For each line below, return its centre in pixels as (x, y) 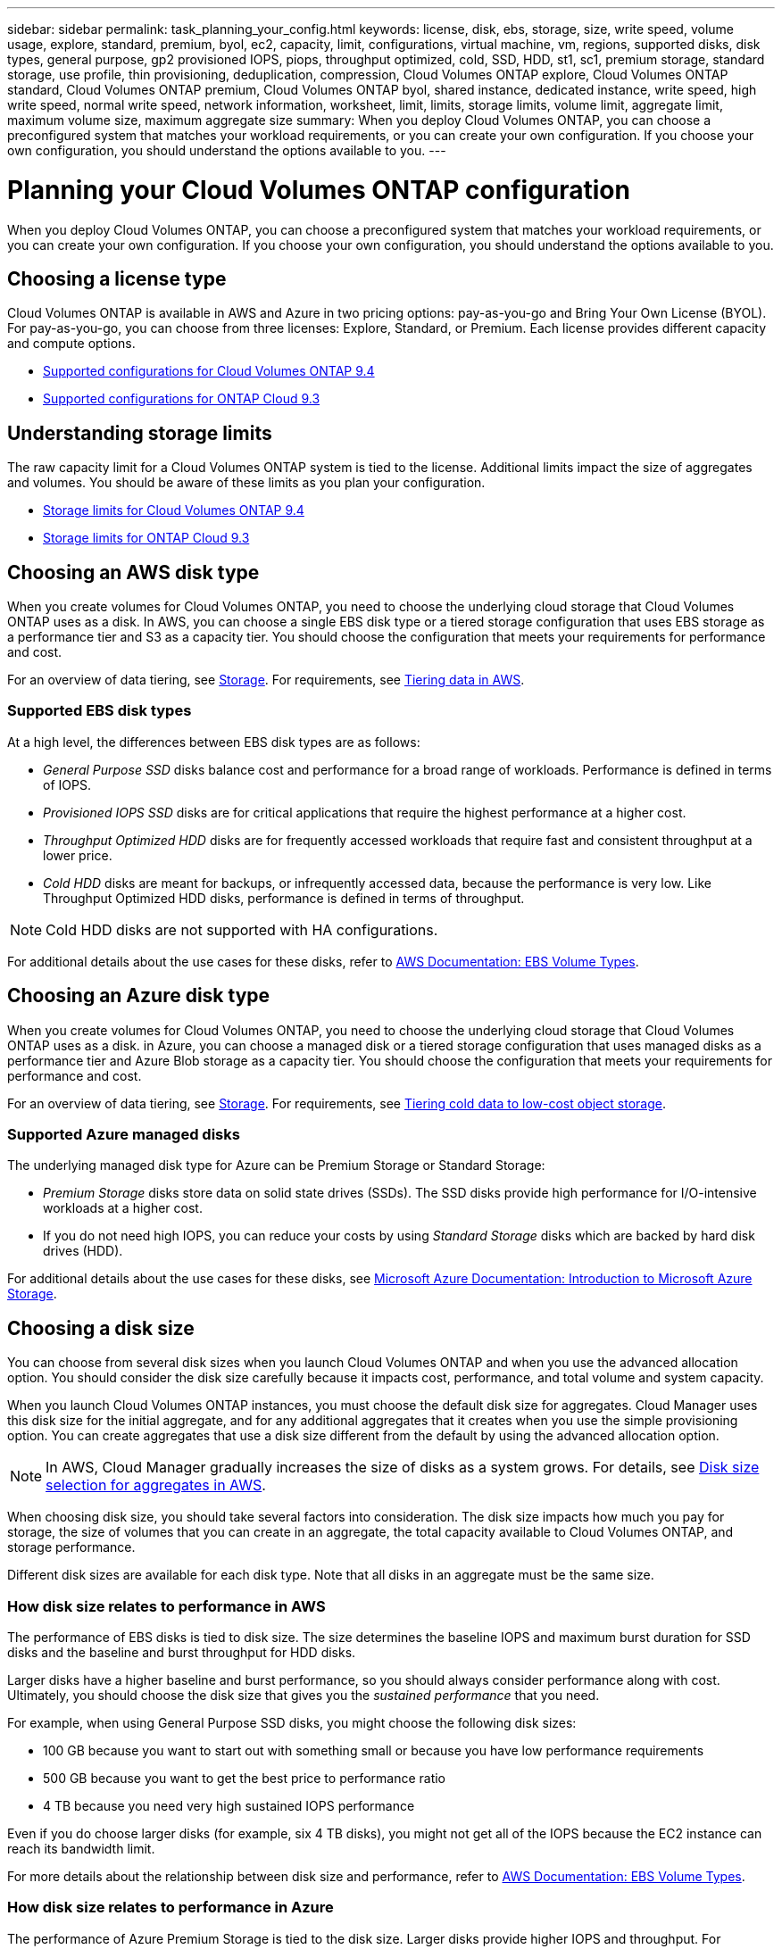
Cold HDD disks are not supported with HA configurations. (242, 929)
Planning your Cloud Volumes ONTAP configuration (319, 190)
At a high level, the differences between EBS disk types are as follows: (214, 742)
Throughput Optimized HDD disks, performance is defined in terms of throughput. (284, 898)
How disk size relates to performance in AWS (166, 1606)
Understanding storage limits (140, 433)
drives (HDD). (83, 1251)
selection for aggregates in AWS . (156, 1485)
